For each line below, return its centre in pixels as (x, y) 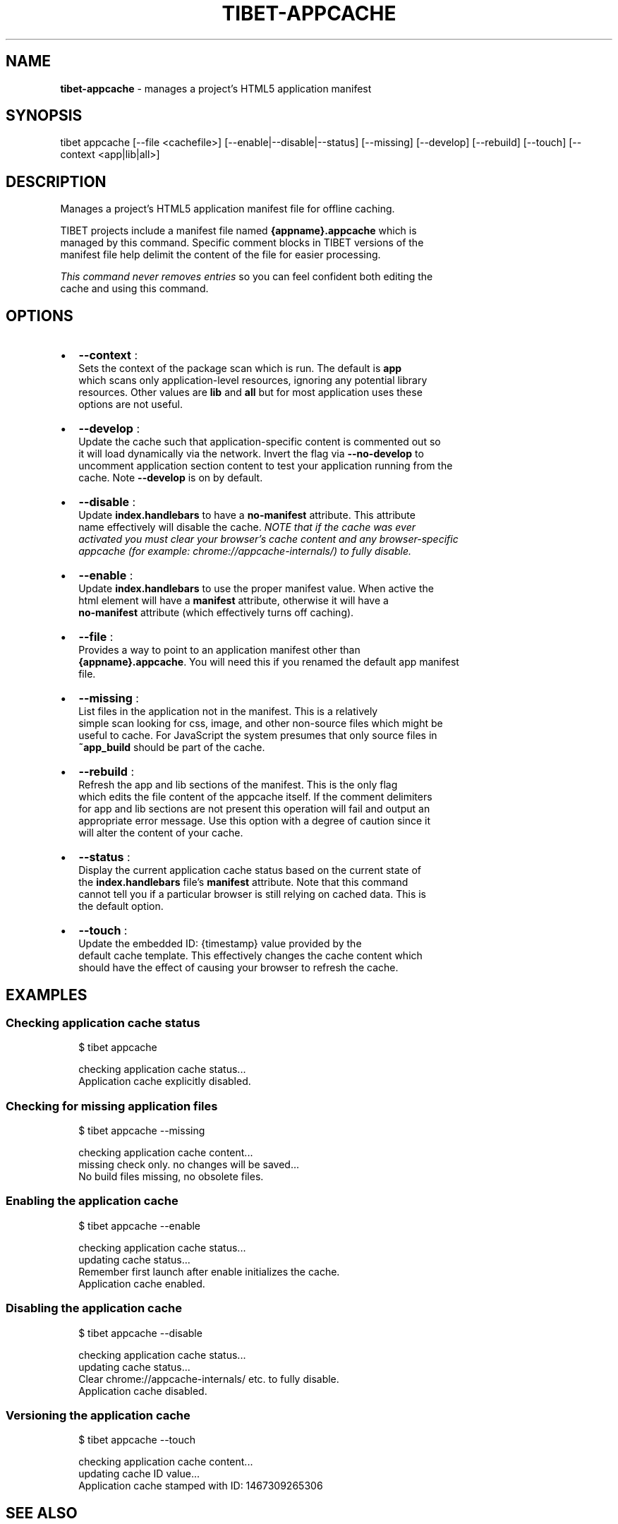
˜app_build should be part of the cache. (172, 748)
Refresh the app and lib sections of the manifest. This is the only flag (238, 785)
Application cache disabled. (143, 1391)
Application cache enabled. (142, 1283)
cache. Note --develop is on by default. (171, 478)
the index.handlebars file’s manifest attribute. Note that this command (243, 882)
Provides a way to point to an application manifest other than (219, 650)
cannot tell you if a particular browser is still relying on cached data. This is (252, 894)
